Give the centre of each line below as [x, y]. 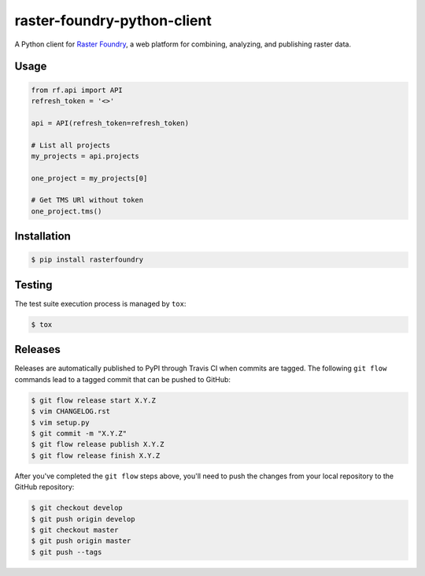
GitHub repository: [44, 487]
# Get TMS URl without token [87, 200]
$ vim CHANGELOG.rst [70, 411]
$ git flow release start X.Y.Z [94, 400]
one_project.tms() [67, 211]
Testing [33, 285]
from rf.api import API [77, 90]
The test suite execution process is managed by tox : [100, 303]
